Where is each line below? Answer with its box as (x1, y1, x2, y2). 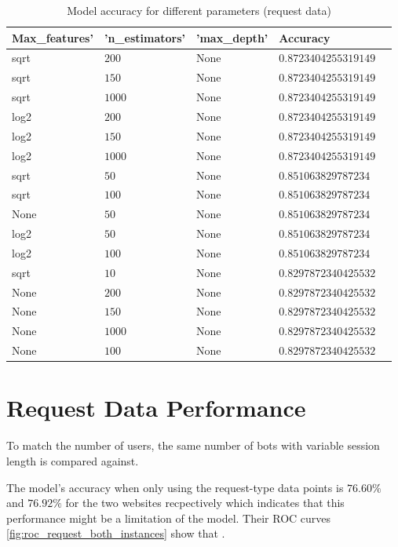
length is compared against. (6, 452, 139, 469)
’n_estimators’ (104, 29, 185, 46)
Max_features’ (12, 29, 93, 46)
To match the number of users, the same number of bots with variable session (6, 437, 380, 454)
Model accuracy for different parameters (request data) (67, 2, 331, 18)
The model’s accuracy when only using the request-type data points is (6, 479, 344, 495)
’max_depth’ (195, 29, 268, 46)
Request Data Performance (6, 392, 306, 424)
